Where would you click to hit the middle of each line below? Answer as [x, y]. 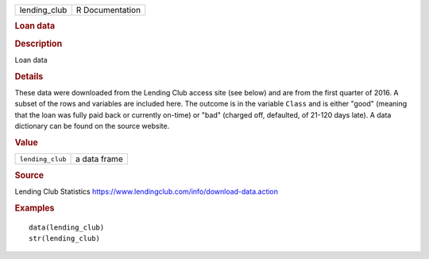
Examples [35, 208]
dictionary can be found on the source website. [92, 126]
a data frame [99, 159]
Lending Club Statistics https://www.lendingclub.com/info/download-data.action [146, 191]
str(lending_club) [65, 238]
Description [39, 44]
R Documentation [108, 10]
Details [29, 76]
